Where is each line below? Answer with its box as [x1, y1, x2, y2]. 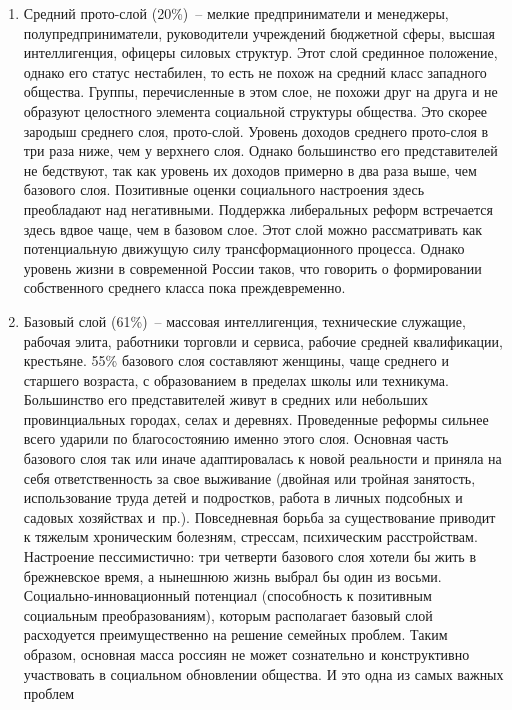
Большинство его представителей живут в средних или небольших [23, 389, 428, 410]
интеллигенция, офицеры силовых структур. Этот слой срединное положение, [23, 42, 498, 63]
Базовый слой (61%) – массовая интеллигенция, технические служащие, [23, 310, 466, 331]
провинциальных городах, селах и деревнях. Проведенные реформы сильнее [23, 408, 489, 429]
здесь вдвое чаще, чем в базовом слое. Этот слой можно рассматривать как [23, 218, 483, 239]
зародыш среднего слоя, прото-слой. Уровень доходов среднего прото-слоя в [23, 120, 489, 141]
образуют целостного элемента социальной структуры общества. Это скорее [23, 100, 488, 121]
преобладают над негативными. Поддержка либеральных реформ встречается [23, 198, 493, 219]
